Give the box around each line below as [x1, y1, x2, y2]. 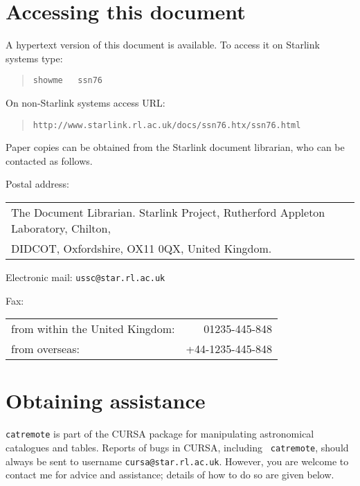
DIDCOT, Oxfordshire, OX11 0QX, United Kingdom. [11, 240, 272, 256]
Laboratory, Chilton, [11, 220, 111, 236]
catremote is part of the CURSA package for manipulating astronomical [6, 426, 314, 441]
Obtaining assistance [6, 386, 206, 415]
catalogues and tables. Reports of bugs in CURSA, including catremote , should [6, 440, 349, 455]
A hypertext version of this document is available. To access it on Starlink [6, 37, 320, 52]
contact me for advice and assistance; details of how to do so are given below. [6, 467, 334, 482]
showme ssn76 [33, 75, 103, 86]
